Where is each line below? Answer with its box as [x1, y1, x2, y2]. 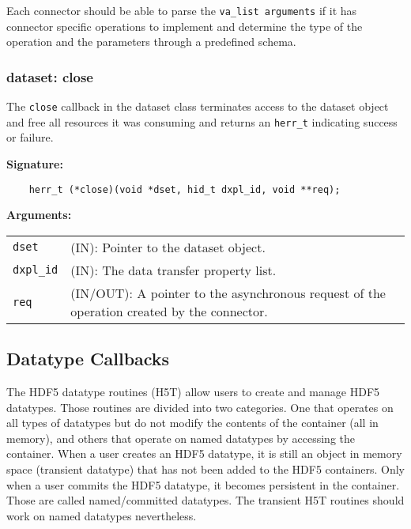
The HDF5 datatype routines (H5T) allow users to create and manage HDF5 [6, 384, 380, 400]
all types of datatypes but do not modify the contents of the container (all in [6, 414, 379, 431]
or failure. [6, 129, 54, 145]
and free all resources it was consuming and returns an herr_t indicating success [6, 113, 398, 130]
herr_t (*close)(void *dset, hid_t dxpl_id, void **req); [28, 183, 341, 195]
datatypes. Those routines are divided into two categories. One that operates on [6, 399, 394, 415]
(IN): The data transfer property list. [70, 260, 277, 279]
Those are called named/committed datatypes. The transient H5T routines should [6, 492, 405, 508]
